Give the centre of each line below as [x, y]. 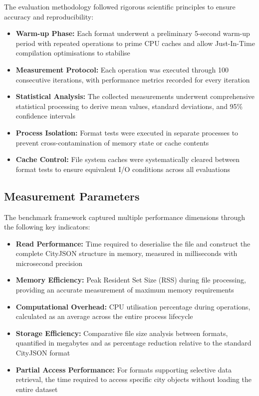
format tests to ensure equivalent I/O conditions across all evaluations [123, 169]
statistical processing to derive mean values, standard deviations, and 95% [129, 106]
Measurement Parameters [72, 196]
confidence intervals [45, 116]
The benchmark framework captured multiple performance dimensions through [125, 217]
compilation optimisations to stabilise [73, 53]
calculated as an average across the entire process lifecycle [104, 316]
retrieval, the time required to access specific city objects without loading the [133, 379]
